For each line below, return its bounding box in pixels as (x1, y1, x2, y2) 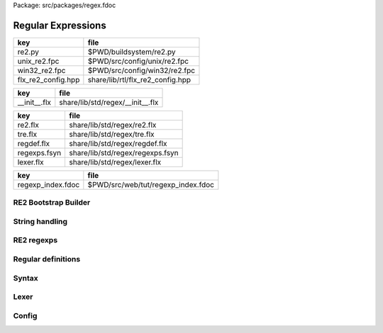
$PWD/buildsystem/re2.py (87, 47, 176, 57)
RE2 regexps (13, 235, 58, 245)
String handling (13, 216, 67, 226)
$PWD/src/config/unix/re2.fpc (87, 56, 189, 66)
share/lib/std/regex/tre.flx (69, 129, 155, 139)
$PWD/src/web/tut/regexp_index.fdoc (87, 179, 214, 189)
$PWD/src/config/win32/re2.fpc (87, 65, 195, 75)
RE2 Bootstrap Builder (13, 198, 91, 208)
